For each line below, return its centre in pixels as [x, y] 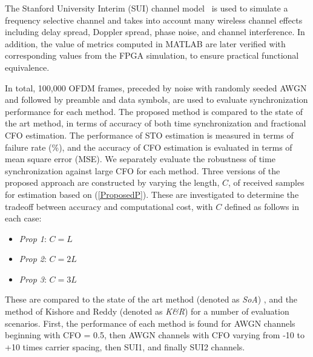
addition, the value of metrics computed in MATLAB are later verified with [145, 43]
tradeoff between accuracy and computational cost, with [109, 206]
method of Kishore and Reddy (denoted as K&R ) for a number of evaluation [147, 311]
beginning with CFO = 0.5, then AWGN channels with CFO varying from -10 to [155, 335]
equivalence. [27, 67]
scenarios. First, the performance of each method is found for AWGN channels [150, 323]
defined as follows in [262, 206]
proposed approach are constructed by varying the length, [112, 182]
